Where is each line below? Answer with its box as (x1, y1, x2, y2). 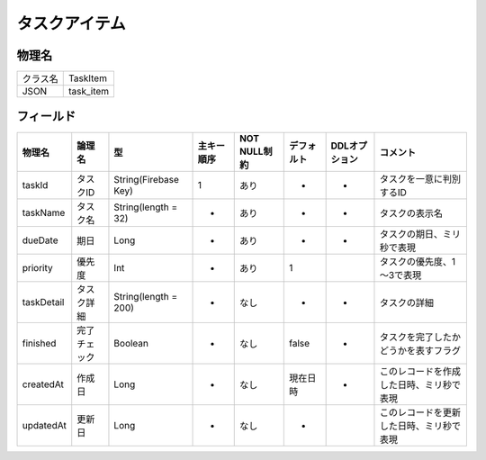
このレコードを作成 (379, 365, 462, 377)
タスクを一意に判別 (379, 172, 462, 185)
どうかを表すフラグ (379, 344, 462, 356)
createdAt (22, 378, 65, 391)
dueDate (22, 234, 58, 247)
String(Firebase (113, 173, 180, 185)
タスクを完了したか (379, 330, 462, 343)
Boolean (113, 337, 148, 349)
